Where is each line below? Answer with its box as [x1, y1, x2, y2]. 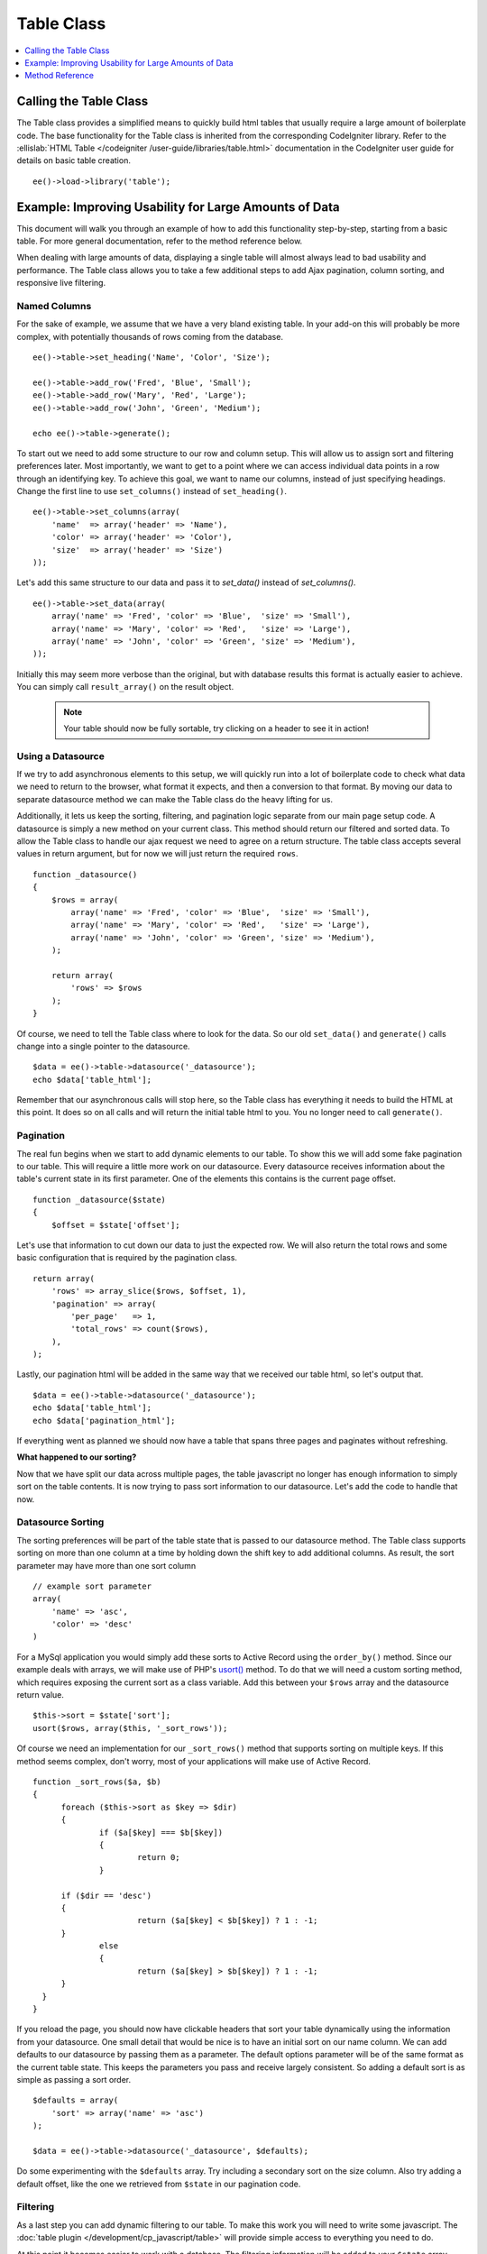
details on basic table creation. [16, 155, 131, 166]
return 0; [136, 1853, 180, 1863]
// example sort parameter [32, 1581, 152, 1591]
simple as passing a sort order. [16, 2074, 132, 2084]
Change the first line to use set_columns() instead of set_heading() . [16, 486, 288, 497]
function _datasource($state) [32, 1195, 167, 1205]
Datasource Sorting [16, 1516, 105, 1528]
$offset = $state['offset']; [51, 1220, 180, 1230]
